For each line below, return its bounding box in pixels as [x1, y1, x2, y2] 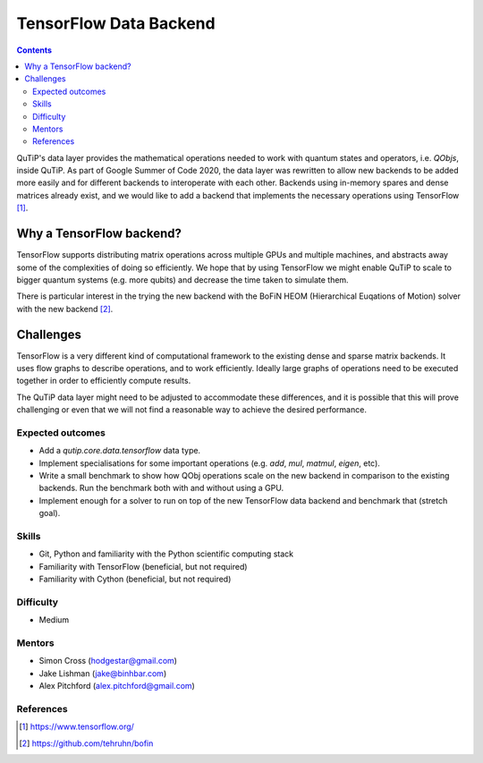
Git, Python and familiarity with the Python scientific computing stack [38, 548, 294, 559]
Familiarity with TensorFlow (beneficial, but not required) [38, 561, 248, 572]
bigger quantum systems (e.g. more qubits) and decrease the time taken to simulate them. [16, 274, 349, 285]
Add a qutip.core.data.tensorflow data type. [38, 445, 201, 456]
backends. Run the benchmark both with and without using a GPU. [38, 483, 284, 494]
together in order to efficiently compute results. [16, 376, 191, 386]
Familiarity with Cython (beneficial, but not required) [38, 573, 232, 585]
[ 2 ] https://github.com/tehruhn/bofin [19, 738, 154, 749]
